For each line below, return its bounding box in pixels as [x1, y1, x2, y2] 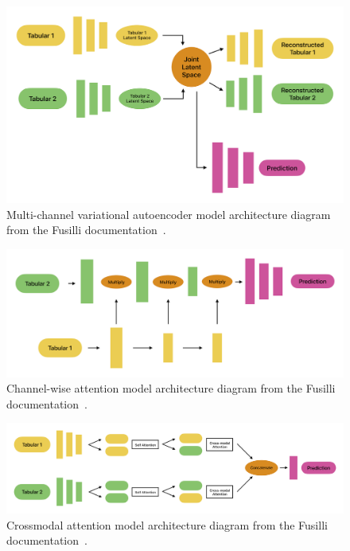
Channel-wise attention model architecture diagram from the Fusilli [6, 380, 336, 397]
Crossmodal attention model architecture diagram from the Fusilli [6, 516, 328, 533]
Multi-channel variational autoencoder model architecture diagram [6, 205, 331, 222]
